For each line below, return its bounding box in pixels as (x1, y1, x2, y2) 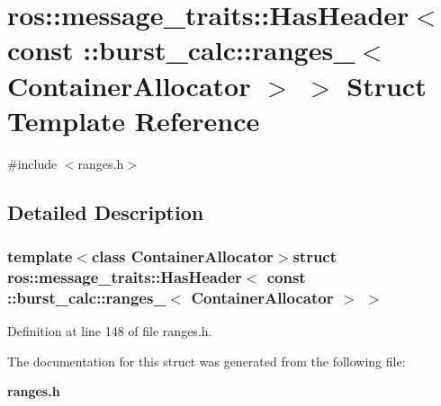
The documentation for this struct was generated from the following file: (7, 351, 406, 370)
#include (7, 154, 58, 172)
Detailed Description (7, 198, 204, 225)
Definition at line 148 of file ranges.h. (7, 322, 212, 340)
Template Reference (7, 101, 260, 138)
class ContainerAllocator (91, 244, 274, 267)
